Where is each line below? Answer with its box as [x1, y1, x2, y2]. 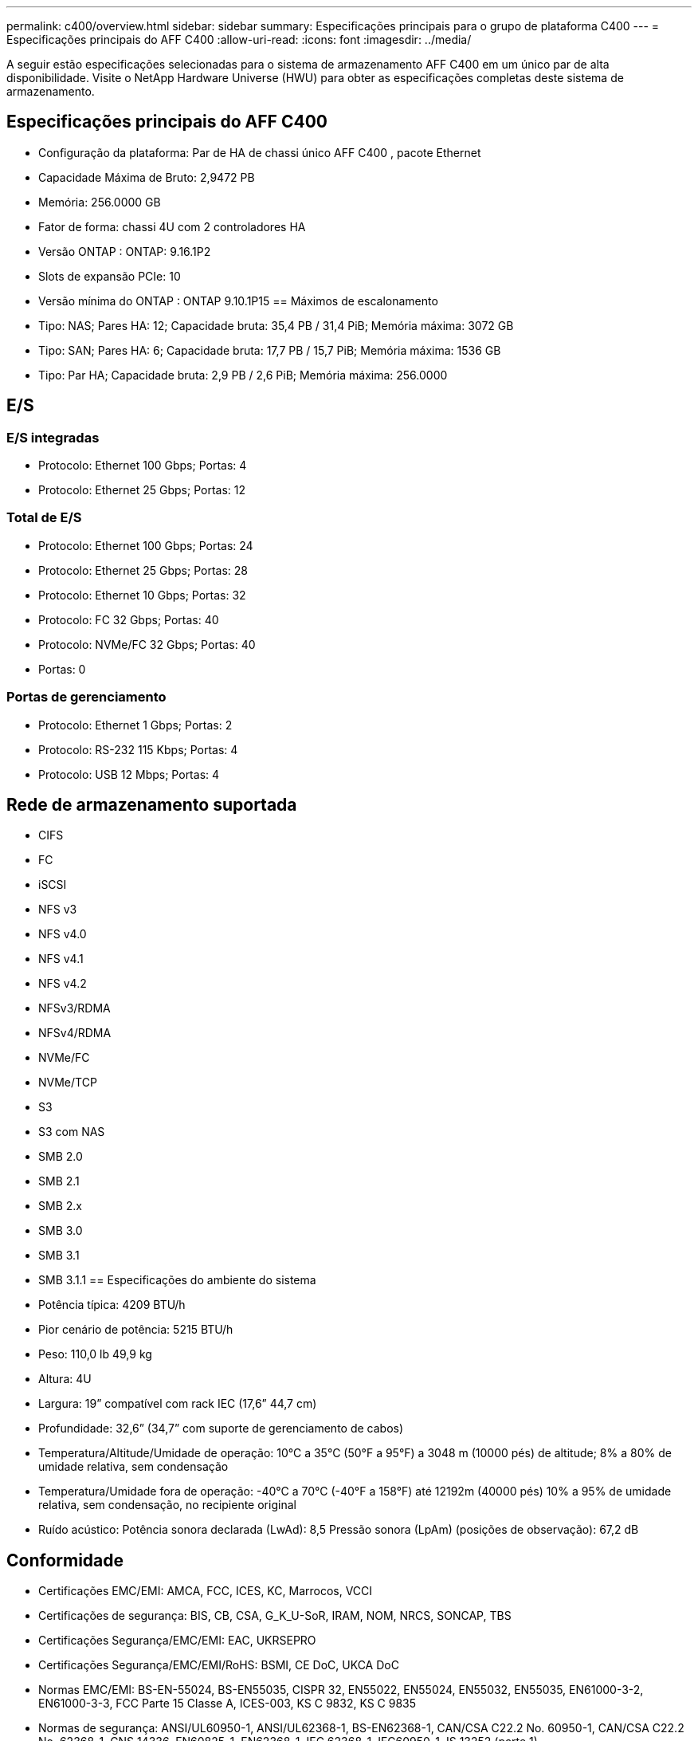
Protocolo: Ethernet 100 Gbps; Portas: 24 [38, 538, 253, 552]
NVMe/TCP [38, 1075, 97, 1090]
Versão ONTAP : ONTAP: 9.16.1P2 [38, 244, 211, 258]
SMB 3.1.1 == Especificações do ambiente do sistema [38, 1273, 316, 1287]
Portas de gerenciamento [6, 689, 167, 705]
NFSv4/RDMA [38, 1026, 112, 1040]
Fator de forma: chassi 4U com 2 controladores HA [38, 219, 306, 234]
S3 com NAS [38, 1125, 105, 1139]
